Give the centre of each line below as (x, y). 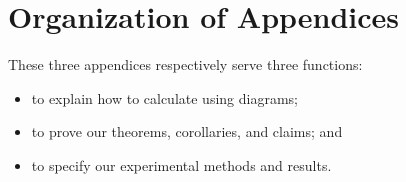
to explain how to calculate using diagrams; (164, 97)
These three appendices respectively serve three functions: (185, 64)
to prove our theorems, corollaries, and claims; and (187, 131)
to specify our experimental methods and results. (181, 164)
